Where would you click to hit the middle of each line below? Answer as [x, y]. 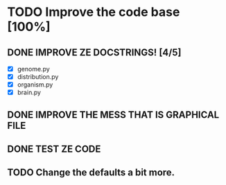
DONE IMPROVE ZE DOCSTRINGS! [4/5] [94, 52]
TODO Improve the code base [94, 12]
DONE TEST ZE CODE [54, 149]
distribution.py [38, 77]
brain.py [29, 92]
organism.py [35, 85]
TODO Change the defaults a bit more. [91, 173]
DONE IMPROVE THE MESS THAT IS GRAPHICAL [113, 115]
